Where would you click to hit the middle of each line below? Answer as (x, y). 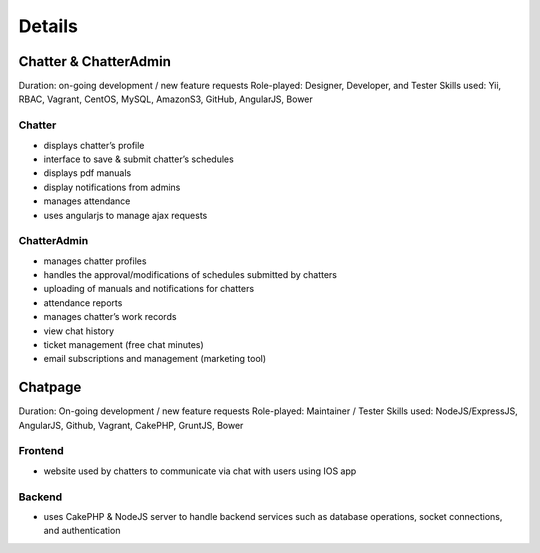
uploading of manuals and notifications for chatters (149, 289)
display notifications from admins (112, 187)
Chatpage (50, 387)
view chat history (79, 331)
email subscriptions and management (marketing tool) (155, 359)
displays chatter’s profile (94, 145)
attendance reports (83, 302)
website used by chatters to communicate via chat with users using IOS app (200, 471)
